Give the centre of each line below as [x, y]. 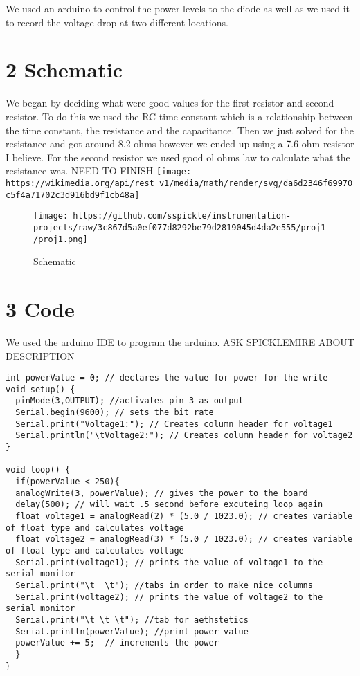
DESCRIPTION [40, 355]
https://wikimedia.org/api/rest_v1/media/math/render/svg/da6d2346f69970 [179, 183]
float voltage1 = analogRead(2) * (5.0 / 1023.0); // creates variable [184, 516]
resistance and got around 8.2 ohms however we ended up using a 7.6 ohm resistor [180, 144]
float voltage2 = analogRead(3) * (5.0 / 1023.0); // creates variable [184, 539]
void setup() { [40, 389]
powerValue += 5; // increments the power [117, 643]
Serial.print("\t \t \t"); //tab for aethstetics [132, 620]
